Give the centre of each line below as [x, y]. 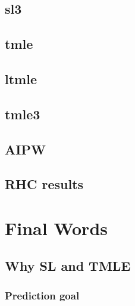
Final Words [56, 228]
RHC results [44, 184]
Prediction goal [42, 295]
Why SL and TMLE [68, 266]
